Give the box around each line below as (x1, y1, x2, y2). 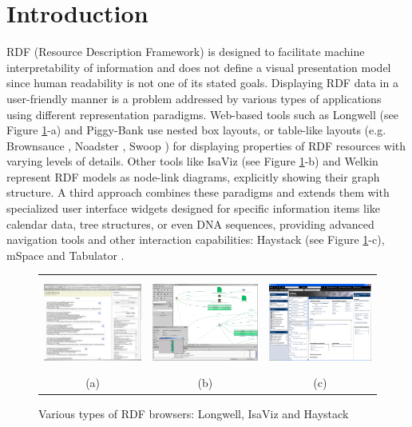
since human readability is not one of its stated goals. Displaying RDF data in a (6, 74, 398, 91)
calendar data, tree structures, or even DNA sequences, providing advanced (6, 215, 374, 232)
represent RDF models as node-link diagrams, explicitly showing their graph (6, 168, 380, 185)
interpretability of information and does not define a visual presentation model (6, 58, 391, 75)
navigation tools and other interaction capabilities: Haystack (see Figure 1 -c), (6, 231, 385, 248)
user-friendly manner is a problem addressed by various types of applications (6, 90, 382, 106)
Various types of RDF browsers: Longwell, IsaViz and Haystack (38, 405, 349, 421)
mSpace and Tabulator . (6, 246, 125, 263)
